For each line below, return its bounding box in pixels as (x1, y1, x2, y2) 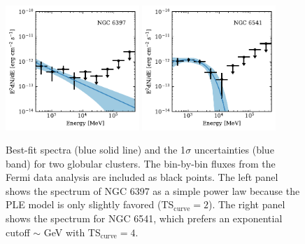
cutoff (6, 224, 30, 239)
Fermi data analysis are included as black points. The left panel (6, 170, 278, 184)
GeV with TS (43, 224, 101, 239)
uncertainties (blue (194, 142, 274, 157)
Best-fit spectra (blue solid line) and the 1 (6, 142, 186, 157)
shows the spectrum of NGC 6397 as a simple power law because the (6, 183, 300, 198)
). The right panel (208, 197, 285, 212)
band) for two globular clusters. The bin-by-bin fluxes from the (6, 156, 276, 170)
